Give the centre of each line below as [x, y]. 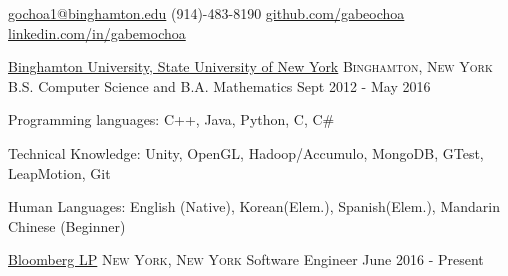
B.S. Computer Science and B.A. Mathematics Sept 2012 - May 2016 [219, 85]
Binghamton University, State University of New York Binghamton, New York [250, 66]
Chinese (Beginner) [67, 225]
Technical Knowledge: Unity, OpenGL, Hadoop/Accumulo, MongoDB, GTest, [246, 152]
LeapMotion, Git [59, 172]
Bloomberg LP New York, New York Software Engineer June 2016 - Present [246, 259]
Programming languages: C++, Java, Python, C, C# [171, 119]
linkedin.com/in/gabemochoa [97, 32]
